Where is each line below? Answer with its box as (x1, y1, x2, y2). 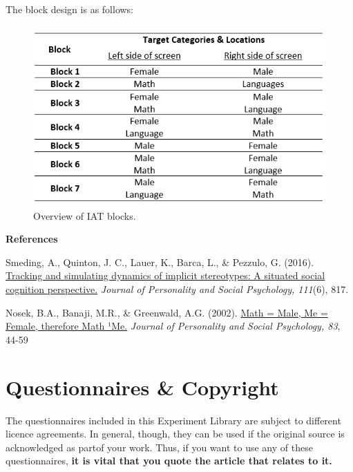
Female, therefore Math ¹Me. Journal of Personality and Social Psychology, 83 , (6, 319, 341, 333)
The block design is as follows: (6, 2, 134, 16)
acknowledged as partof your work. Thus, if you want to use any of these (6, 440, 313, 454)
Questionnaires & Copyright (6, 372, 279, 401)
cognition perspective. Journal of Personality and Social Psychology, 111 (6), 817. (6, 282, 349, 296)
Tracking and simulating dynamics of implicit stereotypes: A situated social (6, 268, 325, 283)
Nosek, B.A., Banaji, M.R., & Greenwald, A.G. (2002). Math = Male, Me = (6, 305, 328, 319)
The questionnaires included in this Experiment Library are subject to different (6, 413, 341, 427)
